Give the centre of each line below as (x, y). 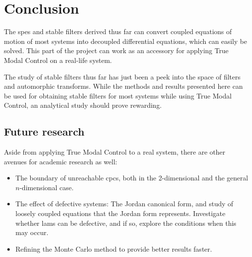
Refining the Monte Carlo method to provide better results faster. (114, 248)
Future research (44, 131)
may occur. (32, 232)
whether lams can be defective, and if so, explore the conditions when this (126, 223)
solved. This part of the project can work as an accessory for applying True (116, 50)
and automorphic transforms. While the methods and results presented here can (123, 86)
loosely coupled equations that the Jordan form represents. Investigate (120, 213)
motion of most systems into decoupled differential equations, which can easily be (126, 41)
